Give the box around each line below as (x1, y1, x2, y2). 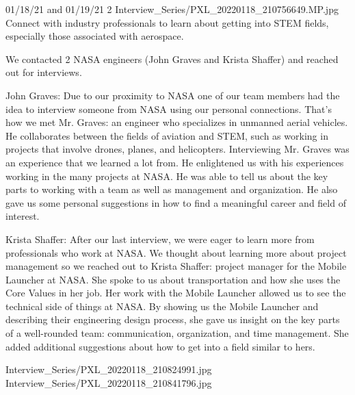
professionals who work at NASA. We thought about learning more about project (5, 245, 347, 259)
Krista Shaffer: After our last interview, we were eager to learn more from (5, 231, 315, 246)
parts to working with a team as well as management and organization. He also (5, 182, 338, 196)
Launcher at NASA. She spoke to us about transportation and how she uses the (5, 272, 341, 286)
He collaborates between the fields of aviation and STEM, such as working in (5, 128, 328, 142)
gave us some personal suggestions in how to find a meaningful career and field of (5, 195, 346, 209)
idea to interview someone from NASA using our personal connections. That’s (5, 101, 332, 116)
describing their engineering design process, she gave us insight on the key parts (5, 312, 340, 327)
